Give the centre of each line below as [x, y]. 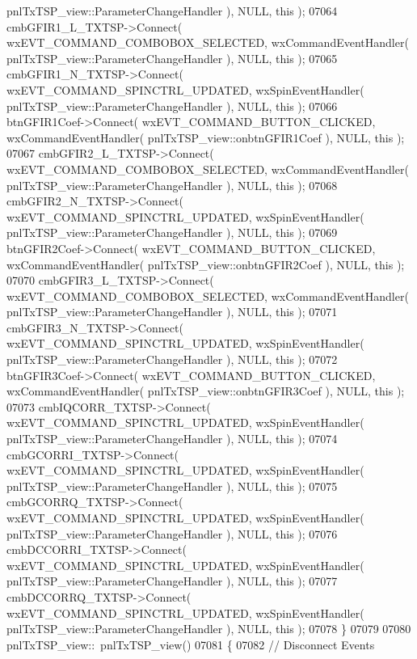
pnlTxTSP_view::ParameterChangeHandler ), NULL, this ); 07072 [172, 359]
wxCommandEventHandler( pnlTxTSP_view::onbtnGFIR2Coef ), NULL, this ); [206, 264]
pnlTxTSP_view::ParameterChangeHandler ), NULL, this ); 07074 [172, 439]
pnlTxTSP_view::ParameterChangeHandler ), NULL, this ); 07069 [172, 232]
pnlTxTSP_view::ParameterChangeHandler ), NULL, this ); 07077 [172, 581]
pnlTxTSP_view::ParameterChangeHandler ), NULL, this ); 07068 [172, 185]
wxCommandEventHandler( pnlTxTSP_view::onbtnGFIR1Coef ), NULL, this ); [206, 137]
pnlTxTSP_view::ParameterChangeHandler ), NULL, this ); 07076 [172, 533]
